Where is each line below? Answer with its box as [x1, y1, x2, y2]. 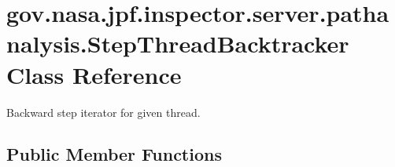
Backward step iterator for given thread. [6, 103, 201, 120]
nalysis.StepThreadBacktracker [6, 27, 349, 60]
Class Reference [6, 58, 182, 90]
